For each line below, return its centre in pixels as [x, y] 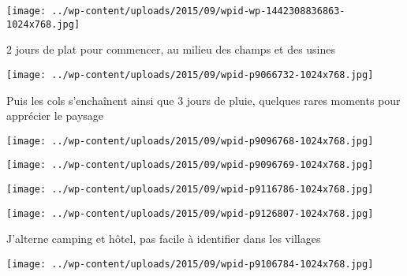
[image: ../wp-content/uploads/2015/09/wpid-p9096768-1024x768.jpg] [190, 141]
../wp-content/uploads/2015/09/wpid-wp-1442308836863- [198, 11]
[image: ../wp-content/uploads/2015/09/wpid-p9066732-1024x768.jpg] [190, 75]
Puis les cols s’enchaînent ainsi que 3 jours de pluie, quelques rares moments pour [203, 100]
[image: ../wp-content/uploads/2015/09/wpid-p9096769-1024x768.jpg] [190, 165]
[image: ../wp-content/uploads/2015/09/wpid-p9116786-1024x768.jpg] [190, 190]
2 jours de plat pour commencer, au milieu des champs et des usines [171, 49]
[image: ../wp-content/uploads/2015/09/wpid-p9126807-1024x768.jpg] [190, 213]
